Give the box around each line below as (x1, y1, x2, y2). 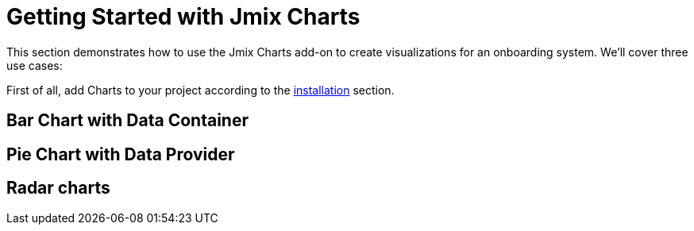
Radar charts (6, 178, 110, 198)
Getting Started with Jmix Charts (6, 3, 360, 30)
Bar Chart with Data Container (6, 110, 249, 131)
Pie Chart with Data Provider (6, 144, 235, 164)
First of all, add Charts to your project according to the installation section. (6, 83, 395, 97)
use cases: (6, 58, 63, 72)
